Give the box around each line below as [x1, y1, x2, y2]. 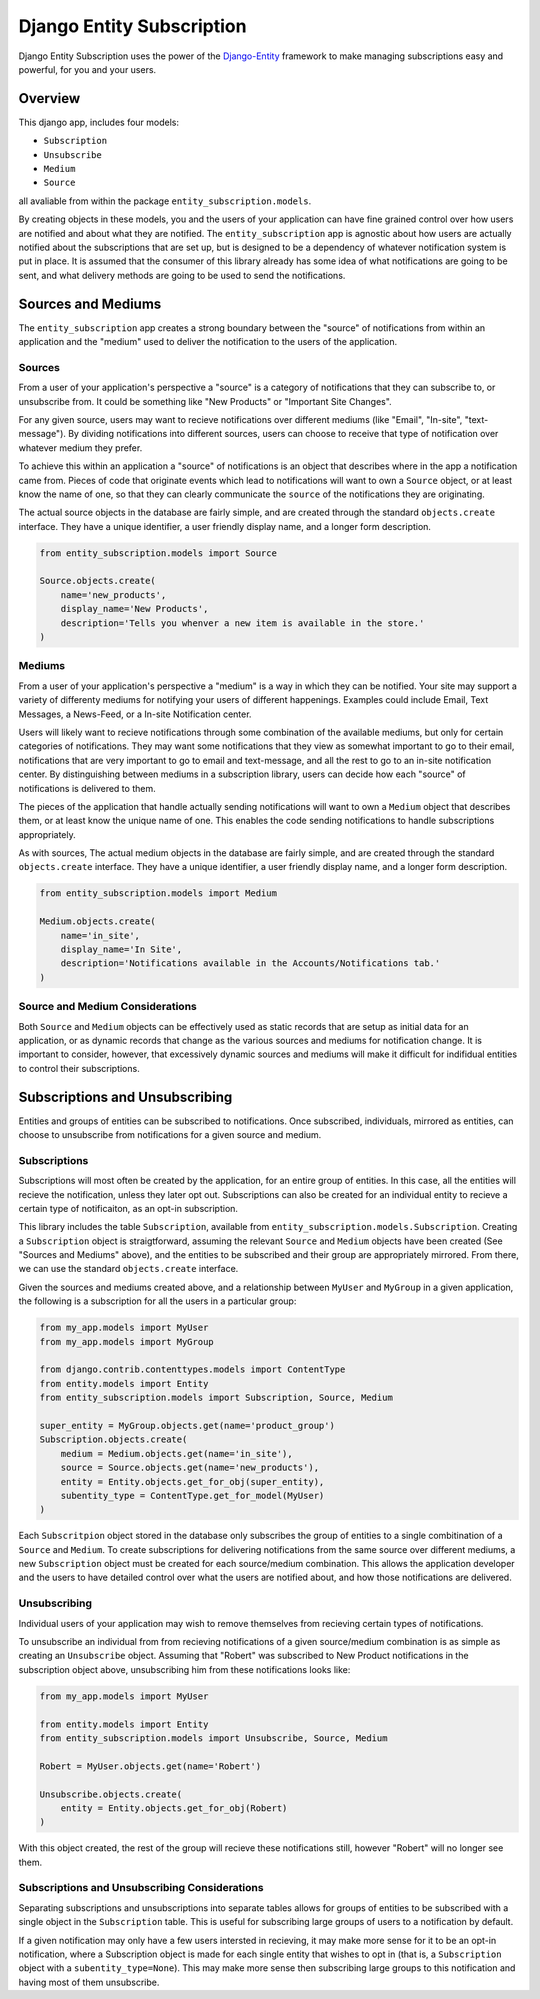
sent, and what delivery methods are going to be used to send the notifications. [18, 269, 346, 281]
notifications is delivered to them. [18, 782, 156, 794]
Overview [18, 90, 81, 107]
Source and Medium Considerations [18, 1000, 197, 1014]
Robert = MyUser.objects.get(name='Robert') [39, 1760, 262, 1772]
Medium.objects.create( [39, 916, 157, 927]
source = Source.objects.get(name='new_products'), [60, 1462, 320, 1474]
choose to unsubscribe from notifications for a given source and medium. [18, 1128, 322, 1140]
